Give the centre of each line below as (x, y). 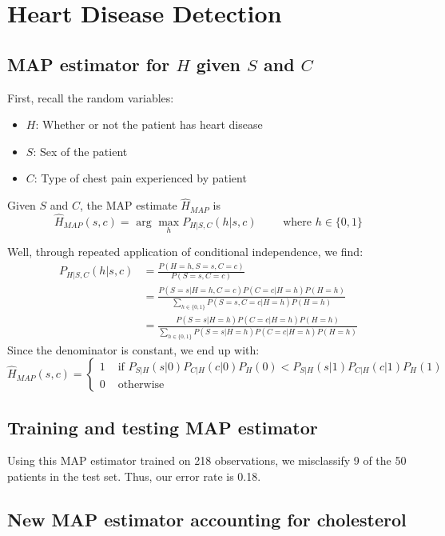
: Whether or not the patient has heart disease (149, 124)
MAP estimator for (89, 64)
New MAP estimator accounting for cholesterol (207, 519)
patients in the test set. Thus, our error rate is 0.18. (134, 476)
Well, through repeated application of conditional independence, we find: (185, 252)
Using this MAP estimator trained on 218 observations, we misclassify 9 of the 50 (207, 460)
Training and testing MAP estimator (163, 427)
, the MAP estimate (129, 205)
